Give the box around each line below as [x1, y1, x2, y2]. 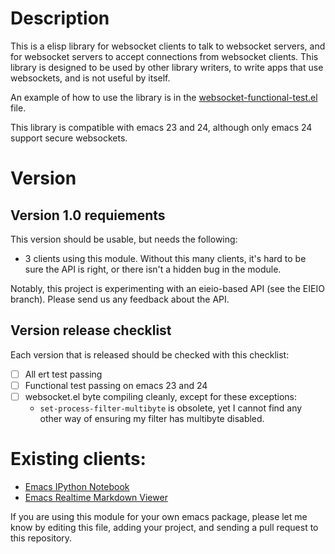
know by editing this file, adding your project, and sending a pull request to [10, 521, 319, 533]
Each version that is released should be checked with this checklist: [10, 348, 290, 361]
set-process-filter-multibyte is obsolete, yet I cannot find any [39, 402, 303, 414]
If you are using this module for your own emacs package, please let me [10, 510, 308, 522]
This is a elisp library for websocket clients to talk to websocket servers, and [10, 40, 326, 52]
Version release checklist [10, 322, 172, 339]
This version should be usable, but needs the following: [10, 233, 238, 245]
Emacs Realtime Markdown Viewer [24, 491, 168, 503]
